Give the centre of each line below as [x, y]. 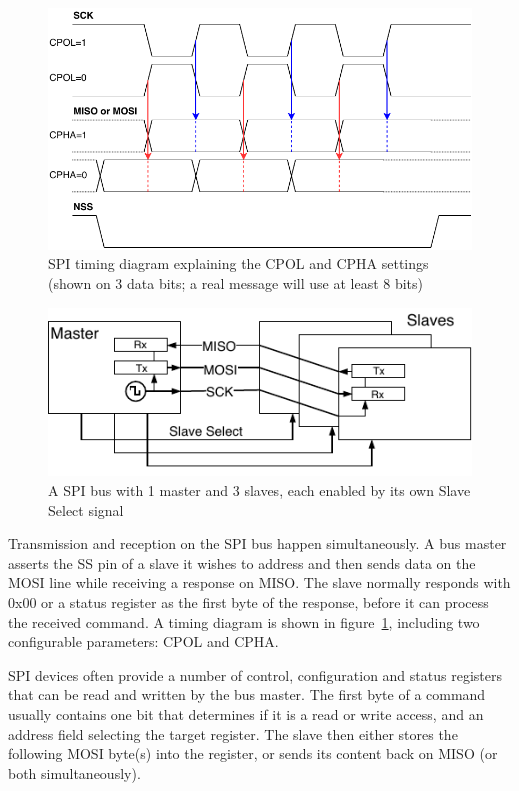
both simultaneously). [74, 772]
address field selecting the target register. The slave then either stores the [233, 733]
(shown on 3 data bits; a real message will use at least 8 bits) [236, 282]
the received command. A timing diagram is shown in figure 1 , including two [244, 621]
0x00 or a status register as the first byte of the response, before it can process [248, 601]
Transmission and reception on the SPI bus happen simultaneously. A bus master [257, 543]
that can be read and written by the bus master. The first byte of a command [247, 694]
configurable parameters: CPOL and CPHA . [143, 641]
